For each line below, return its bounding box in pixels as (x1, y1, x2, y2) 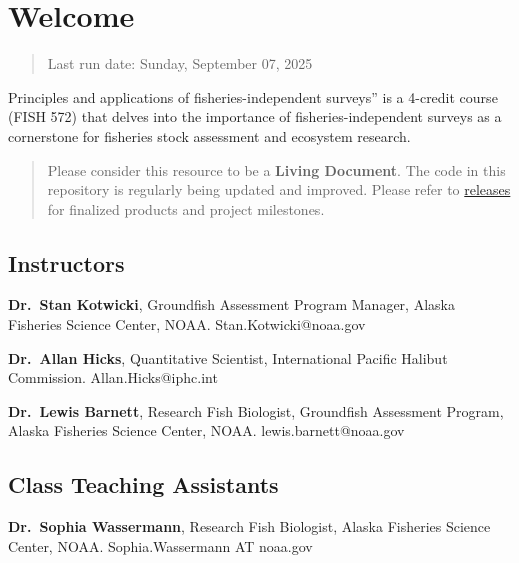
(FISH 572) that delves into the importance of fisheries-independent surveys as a (8, 106, 502, 127)
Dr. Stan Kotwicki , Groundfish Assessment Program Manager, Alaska (8, 294, 455, 315)
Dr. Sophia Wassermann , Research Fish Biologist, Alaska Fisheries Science (8, 516, 491, 537)
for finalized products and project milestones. (47, 198, 325, 219)
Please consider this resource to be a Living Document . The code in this (47, 159, 506, 180)
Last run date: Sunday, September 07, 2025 (47, 53, 313, 74)
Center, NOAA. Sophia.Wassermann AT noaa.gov (8, 535, 313, 556)
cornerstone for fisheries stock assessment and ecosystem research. (8, 125, 411, 146)
